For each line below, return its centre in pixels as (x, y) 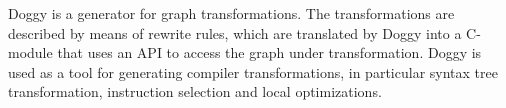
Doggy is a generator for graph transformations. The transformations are (231, 13)
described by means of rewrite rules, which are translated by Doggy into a (235, 32)
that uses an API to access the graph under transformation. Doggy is (269, 52)
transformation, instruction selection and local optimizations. (195, 91)
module (30, 52)
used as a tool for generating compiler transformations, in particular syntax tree (253, 71)
